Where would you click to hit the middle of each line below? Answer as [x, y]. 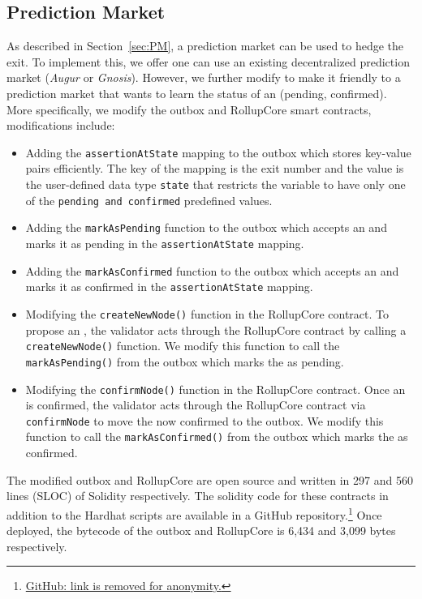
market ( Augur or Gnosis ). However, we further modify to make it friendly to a [204, 77]
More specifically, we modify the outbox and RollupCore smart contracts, [189, 109]
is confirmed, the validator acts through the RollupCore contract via [196, 405]
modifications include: [61, 125]
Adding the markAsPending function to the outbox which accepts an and [206, 227]
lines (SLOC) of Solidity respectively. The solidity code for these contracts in [198, 496]
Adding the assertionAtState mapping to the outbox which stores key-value [218, 152]
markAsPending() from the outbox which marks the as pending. [185, 361]
